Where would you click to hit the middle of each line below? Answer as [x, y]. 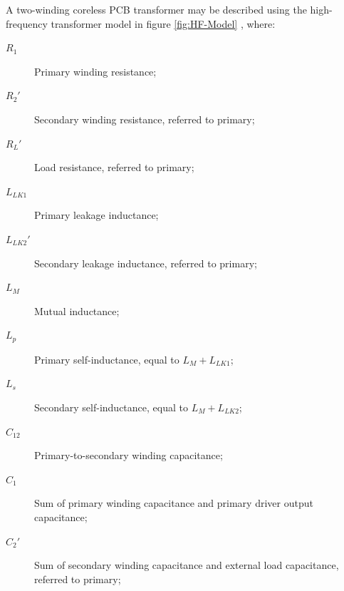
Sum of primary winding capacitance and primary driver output [174, 503]
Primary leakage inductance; [97, 215]
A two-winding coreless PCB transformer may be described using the [156, 9]
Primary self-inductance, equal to [107, 359]
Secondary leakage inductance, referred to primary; [146, 263]
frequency [27, 23]
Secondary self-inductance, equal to [111, 407]
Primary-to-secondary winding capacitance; [129, 455]
